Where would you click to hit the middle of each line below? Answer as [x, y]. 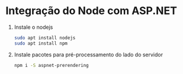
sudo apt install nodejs [45, 38]
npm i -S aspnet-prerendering [52, 65]
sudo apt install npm [41, 43]
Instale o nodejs [33, 27]
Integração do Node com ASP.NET [91, 11]
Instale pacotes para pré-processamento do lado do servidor [89, 55]
